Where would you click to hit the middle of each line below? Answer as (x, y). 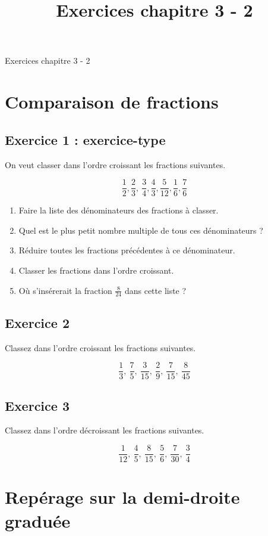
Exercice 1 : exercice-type (85, 139)
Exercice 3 (37, 405)
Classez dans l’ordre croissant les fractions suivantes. (100, 347)
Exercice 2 (37, 322)
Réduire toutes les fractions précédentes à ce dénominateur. (127, 250)
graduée (38, 520)
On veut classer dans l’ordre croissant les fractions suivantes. (115, 164)
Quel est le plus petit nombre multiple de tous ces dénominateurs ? (141, 230)
